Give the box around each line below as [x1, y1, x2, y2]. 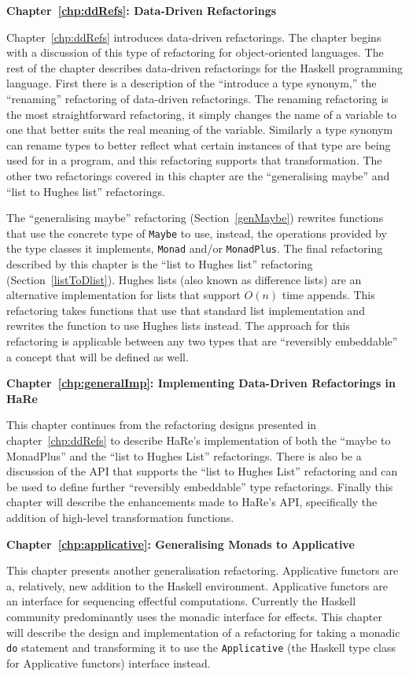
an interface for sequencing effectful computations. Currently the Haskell [6, 593, 356, 609]
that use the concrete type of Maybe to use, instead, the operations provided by [6, 224, 387, 241]
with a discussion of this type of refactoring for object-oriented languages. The [6, 44, 384, 61]
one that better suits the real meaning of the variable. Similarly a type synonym [6, 121, 393, 138]
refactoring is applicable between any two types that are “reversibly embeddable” [6, 333, 398, 349]
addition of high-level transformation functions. [6, 509, 234, 525]
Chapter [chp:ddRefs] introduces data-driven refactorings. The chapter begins [6, 28, 381, 45]
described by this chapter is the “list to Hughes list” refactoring [6, 256, 313, 272]
